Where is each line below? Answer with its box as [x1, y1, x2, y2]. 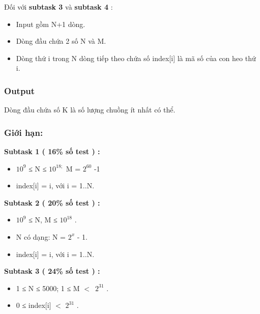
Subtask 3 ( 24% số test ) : [4, 266, 100, 276]
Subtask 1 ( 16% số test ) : [4, 146, 100, 156]
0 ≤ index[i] [16, 300, 51, 310]
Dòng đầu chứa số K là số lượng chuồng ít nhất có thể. [4, 104, 176, 115]
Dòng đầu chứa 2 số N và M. [16, 36, 106, 46]
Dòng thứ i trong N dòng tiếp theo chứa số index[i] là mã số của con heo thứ [16, 52, 256, 63]
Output [4, 84, 35, 97]
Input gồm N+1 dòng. [16, 18, 85, 29]
